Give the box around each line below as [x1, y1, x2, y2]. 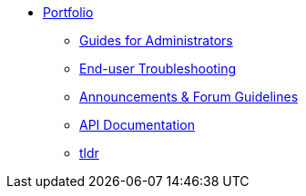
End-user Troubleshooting [79, 61, 237, 76]
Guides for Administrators [79, 33, 233, 48]
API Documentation [79, 117, 195, 132]
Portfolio [43, 5, 94, 20]
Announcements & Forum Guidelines [79, 89, 299, 104]
